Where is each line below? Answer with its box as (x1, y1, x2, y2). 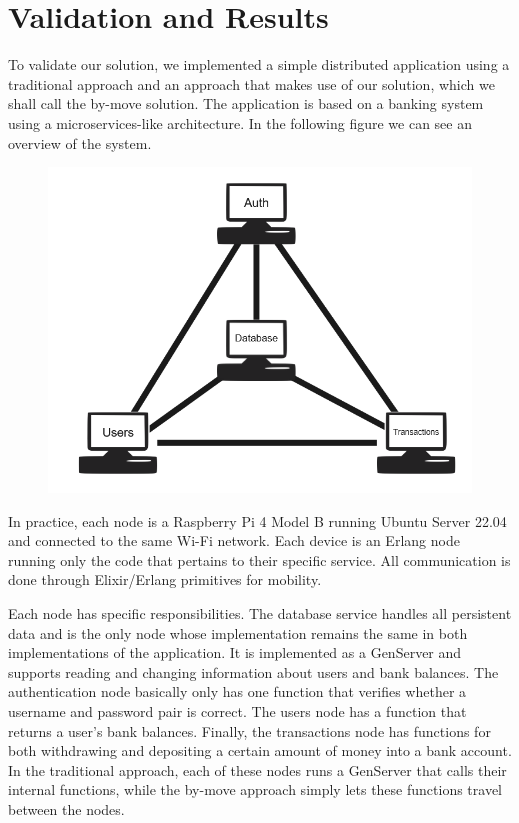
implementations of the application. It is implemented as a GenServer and (8, 642, 462, 663)
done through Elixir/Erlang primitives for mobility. (8, 569, 322, 590)
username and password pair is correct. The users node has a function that (8, 700, 467, 721)
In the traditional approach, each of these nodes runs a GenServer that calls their (8, 759, 507, 780)
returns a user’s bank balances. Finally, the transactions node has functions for (8, 720, 491, 741)
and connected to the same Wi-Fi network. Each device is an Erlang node (8, 530, 460, 551)
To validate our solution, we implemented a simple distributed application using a (8, 54, 510, 75)
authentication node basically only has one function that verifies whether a (8, 681, 467, 702)
